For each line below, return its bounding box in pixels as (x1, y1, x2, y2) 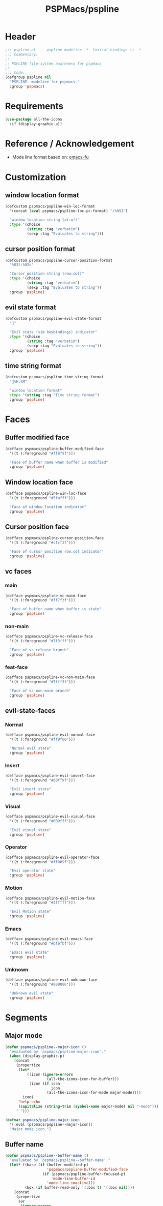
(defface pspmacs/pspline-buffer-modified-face (5, 446, 104, 451)
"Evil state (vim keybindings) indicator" (9, 330, 97, 335)
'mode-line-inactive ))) (47, 1180, 95, 1186)
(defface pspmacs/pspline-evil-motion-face (5, 896, 95, 901)
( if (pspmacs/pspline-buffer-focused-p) (42, 1172, 126, 1176)
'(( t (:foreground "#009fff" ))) (9, 818, 76, 823)
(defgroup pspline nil (5, 75, 51, 80)
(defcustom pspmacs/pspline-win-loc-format (5, 204, 95, 209)
